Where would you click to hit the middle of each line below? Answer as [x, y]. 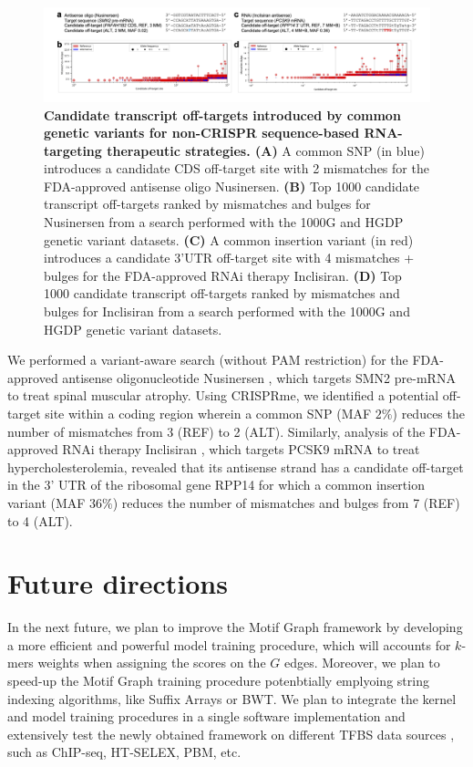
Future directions [118, 583]
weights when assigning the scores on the [152, 663]
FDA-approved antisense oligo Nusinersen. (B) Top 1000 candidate [232, 186]
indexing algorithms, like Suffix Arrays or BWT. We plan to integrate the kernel [232, 698]
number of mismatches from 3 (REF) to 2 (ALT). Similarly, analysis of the [216, 431]
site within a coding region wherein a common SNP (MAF [208, 414]
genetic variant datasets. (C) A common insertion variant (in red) [229, 239]
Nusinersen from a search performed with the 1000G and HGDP [224, 222]
